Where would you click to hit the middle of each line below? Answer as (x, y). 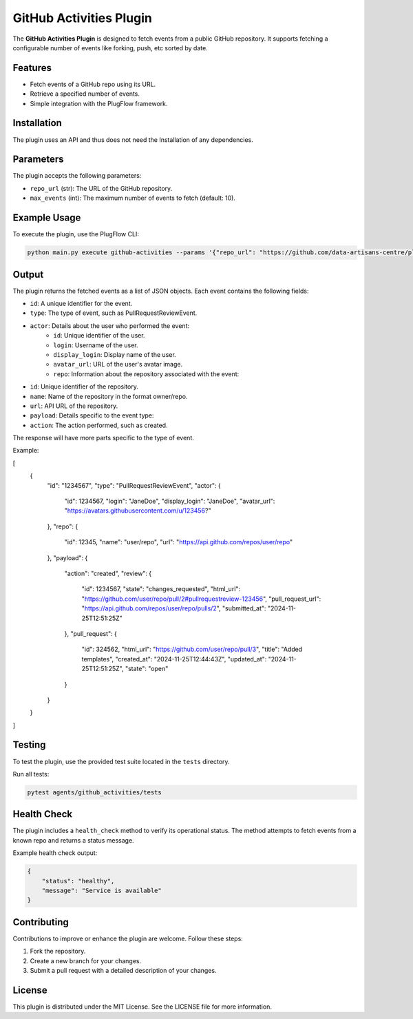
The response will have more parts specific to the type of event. (103, 438)
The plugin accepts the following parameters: (77, 176)
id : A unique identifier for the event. (81, 303)
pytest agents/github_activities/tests (94, 792)
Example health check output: (55, 853)
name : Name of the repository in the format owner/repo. (109, 396)
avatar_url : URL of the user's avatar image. (118, 364)
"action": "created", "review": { (108, 573)
